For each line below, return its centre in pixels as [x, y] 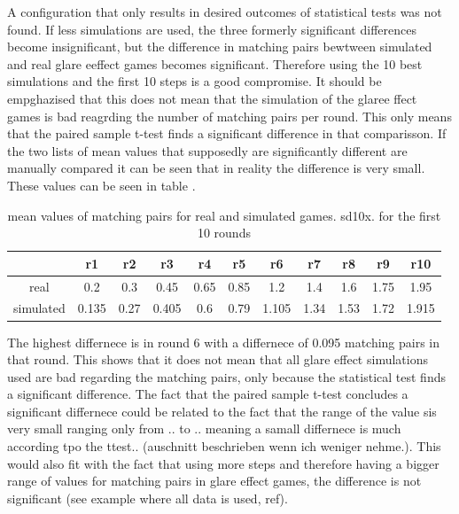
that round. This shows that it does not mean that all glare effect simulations [218, 359]
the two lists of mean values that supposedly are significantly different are [207, 150]
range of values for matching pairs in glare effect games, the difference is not [214, 481]
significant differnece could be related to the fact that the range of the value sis [222, 411]
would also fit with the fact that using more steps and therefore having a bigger [223, 463]
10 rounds [224, 233]
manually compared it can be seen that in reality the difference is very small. [216, 168]
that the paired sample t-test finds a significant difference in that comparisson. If [227, 133]
